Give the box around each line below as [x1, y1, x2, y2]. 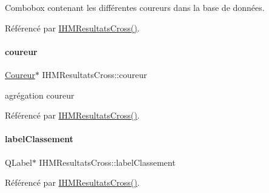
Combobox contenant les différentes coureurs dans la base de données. [5, 1, 265, 13]
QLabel [5, 155, 32, 168]
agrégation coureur [5, 88, 75, 101]
